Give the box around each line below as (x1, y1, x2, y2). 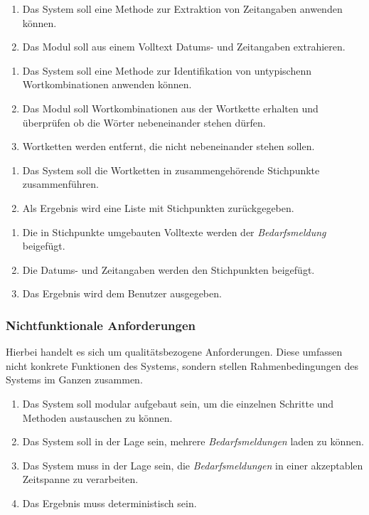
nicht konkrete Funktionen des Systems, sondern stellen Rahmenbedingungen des (6, 358, 359, 373)
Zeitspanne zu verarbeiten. (22, 472, 139, 487)
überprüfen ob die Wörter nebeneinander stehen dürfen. (22, 115, 266, 129)
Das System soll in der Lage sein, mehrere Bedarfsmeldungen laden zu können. (22, 434, 364, 449)
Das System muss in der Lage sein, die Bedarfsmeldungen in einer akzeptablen (22, 457, 363, 472)
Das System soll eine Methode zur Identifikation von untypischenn (22, 63, 311, 78)
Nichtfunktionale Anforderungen (6, 316, 196, 334)
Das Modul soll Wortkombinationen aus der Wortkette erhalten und (22, 100, 319, 115)
